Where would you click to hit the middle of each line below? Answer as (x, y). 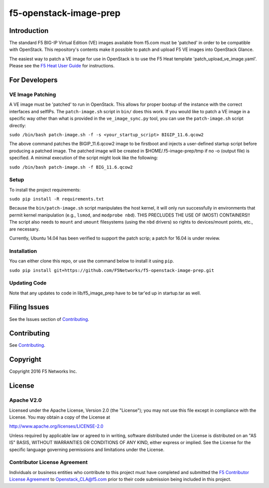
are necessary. (24, 229)
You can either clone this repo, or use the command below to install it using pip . (92, 261)
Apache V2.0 (26, 400)
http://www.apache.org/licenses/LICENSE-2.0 (56, 426)
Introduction (29, 31)
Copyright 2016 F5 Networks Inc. (43, 371)
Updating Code (28, 283)
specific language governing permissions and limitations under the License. (87, 450)
